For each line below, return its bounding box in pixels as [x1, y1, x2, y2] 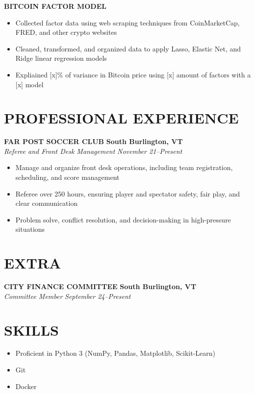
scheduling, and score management [15, 172, 120, 182]
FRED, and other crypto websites [15, 27, 117, 37]
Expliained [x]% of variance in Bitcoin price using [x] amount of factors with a [15, 69, 251, 79]
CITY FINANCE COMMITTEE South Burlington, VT [4, 281, 197, 292]
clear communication [15, 198, 78, 208]
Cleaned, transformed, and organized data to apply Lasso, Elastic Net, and [15, 43, 241, 53]
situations [15, 224, 45, 234]
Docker [15, 381, 37, 391]
